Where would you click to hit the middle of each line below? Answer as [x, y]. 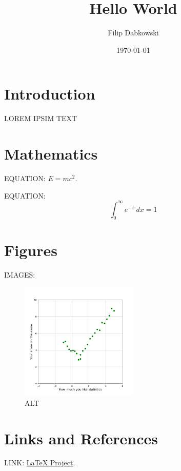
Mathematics [51, 154]
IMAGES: [20, 274]
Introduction [50, 94]
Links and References [81, 438]
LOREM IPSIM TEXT [41, 118]
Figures [31, 250]
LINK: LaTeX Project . [40, 463]
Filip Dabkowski [133, 33]
